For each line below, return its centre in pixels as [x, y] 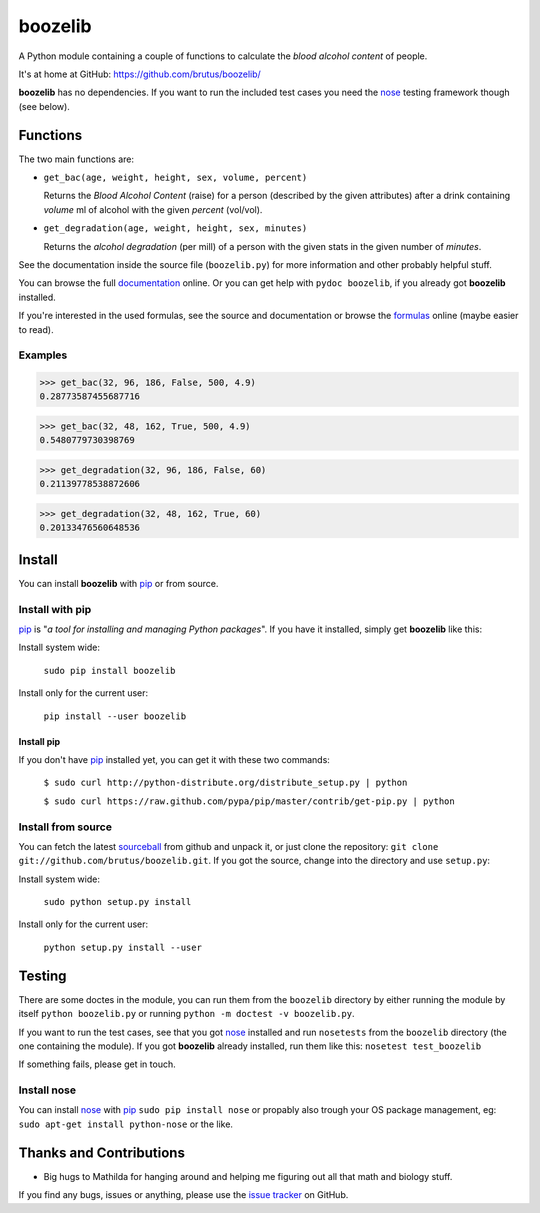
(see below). [44, 106]
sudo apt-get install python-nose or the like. [126, 1124]
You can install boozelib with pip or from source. [118, 583]
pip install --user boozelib [115, 716]
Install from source [65, 827]
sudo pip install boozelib [109, 670]
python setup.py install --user [122, 947]
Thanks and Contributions [101, 1152]
